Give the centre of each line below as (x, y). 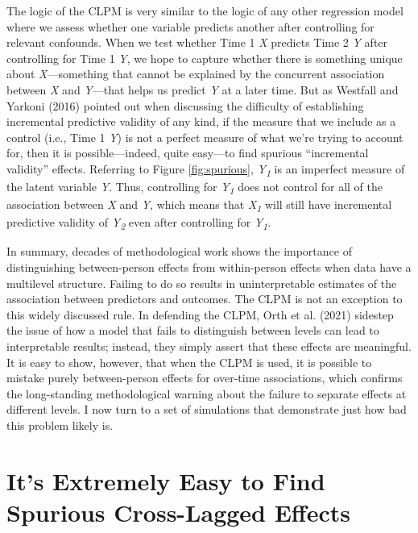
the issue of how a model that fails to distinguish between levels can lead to (193, 330)
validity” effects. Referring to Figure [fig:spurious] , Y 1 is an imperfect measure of (206, 169)
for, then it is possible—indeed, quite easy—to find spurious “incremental (188, 153)
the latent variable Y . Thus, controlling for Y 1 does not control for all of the (195, 187)
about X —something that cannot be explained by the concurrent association (196, 74)
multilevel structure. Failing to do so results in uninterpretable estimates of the (202, 283)
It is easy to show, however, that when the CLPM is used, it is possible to (189, 362)
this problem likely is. (60, 425)
